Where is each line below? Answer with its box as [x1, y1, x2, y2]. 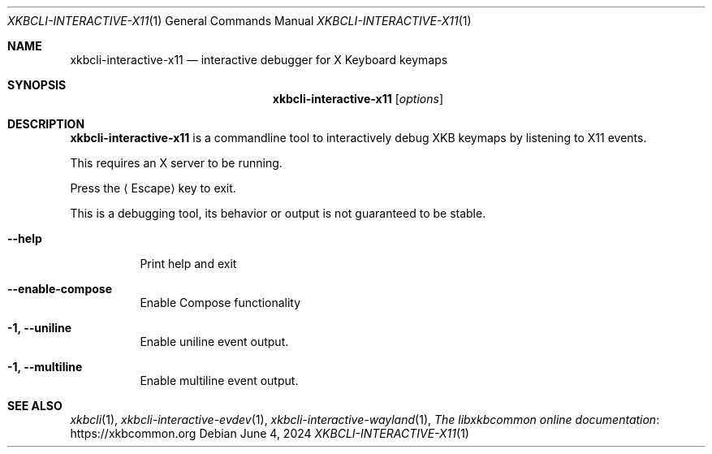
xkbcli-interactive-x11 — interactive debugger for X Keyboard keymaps [70, 53, 448, 67]
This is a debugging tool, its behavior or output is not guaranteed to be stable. [70, 206, 486, 220]
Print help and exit [140, 257, 237, 270]
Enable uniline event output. [140, 335, 289, 348]
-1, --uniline [7, 321, 72, 335]
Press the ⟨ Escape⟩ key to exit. [70, 181, 236, 195]
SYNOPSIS [7, 78, 67, 92]
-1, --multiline [7, 360, 83, 374]
